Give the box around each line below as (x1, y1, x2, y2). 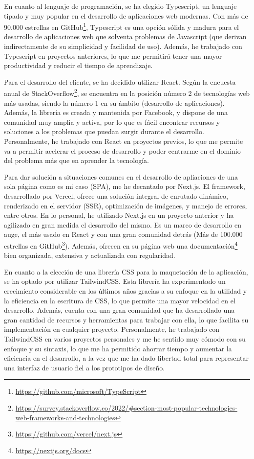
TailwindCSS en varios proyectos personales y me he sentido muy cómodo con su (4, 333, 246, 344)
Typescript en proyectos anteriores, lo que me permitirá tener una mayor (4, 50, 222, 61)
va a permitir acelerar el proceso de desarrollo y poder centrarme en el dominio (4, 145, 241, 156)
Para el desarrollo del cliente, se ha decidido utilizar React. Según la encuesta (4, 76, 236, 87)
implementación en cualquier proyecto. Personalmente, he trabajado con (4, 324, 220, 334)
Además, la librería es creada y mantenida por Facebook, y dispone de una (4, 107, 228, 117)
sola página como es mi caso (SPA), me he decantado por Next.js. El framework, (4, 181, 245, 191)
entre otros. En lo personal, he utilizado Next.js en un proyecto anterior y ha (4, 210, 234, 220)
